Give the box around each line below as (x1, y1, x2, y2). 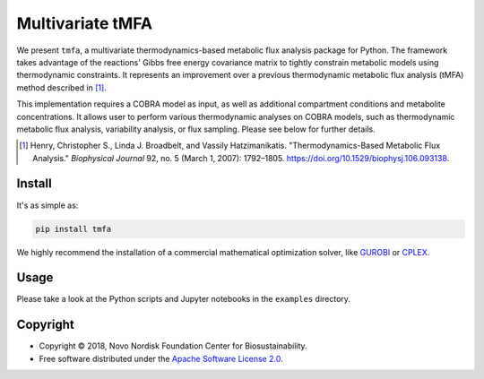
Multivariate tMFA (16, 13, 152, 33)
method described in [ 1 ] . (16, 82, 107, 93)
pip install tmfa (35, 224, 112, 234)
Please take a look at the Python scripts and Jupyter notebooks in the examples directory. (16, 294, 351, 305)
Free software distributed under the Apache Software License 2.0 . (39, 353, 283, 364)
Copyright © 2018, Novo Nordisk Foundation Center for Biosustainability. (39, 340, 308, 351)
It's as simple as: (16, 200, 79, 211)
